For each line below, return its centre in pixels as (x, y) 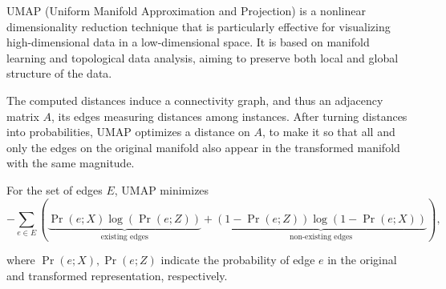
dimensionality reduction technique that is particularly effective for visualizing (199, 26)
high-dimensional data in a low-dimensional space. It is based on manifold (188, 42)
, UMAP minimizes (162, 189)
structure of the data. (59, 73)
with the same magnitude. (71, 163)
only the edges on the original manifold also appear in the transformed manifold (203, 147)
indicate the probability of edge (238, 260)
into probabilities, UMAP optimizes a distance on (128, 132)
